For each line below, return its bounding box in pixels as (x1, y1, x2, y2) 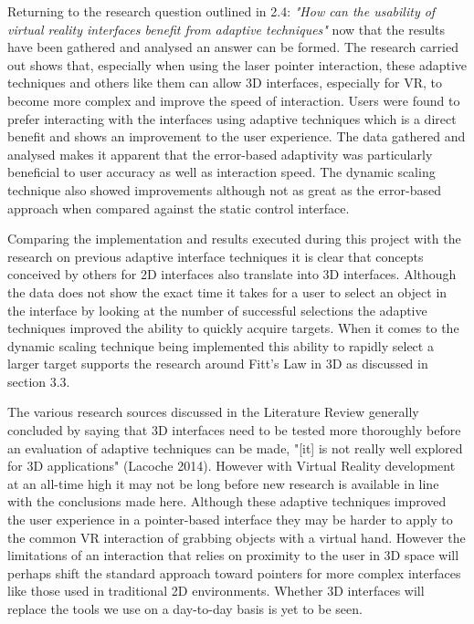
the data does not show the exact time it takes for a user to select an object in (7, 282, 448, 301)
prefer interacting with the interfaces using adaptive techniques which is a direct (7, 109, 457, 128)
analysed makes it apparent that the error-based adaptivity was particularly (7, 144, 433, 163)
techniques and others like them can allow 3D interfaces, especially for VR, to (7, 73, 442, 92)
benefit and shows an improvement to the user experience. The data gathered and (7, 127, 466, 146)
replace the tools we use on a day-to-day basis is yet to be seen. (7, 599, 363, 618)
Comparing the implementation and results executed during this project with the (7, 229, 461, 248)
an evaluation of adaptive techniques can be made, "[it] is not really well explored (7, 438, 463, 457)
